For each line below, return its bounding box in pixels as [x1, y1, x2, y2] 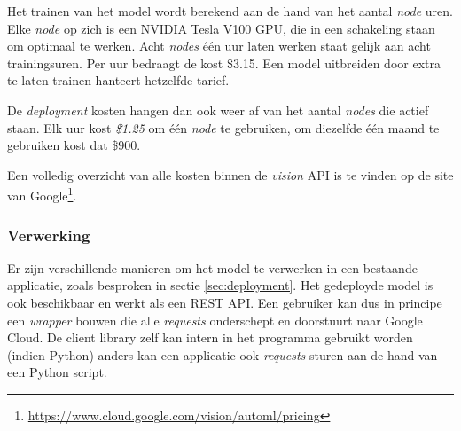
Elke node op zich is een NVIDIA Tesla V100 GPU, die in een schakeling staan [7, 19, 435, 37]
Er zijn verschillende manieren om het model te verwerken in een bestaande [7, 258, 418, 277]
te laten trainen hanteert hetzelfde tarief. [7, 71, 230, 90]
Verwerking [7, 223, 90, 246]
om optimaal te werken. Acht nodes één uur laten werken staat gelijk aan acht [7, 36, 431, 55]
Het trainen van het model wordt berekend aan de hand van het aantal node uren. [7, 2, 453, 20]
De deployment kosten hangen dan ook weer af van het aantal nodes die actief [7, 100, 429, 119]
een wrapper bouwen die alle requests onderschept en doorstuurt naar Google [7, 310, 423, 329]
